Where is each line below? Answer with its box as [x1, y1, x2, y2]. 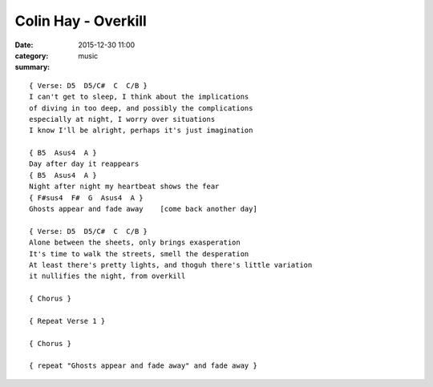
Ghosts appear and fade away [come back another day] [29, 204, 258, 214]
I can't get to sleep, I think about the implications [29, 92, 249, 102]
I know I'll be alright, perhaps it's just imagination [29, 126, 253, 135]
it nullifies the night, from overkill [29, 272, 186, 280]
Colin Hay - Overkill [14, 12, 148, 30]
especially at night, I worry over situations [29, 115, 216, 123]
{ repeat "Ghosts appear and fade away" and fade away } [29, 361, 258, 370]
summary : [14, 62, 51, 72]
